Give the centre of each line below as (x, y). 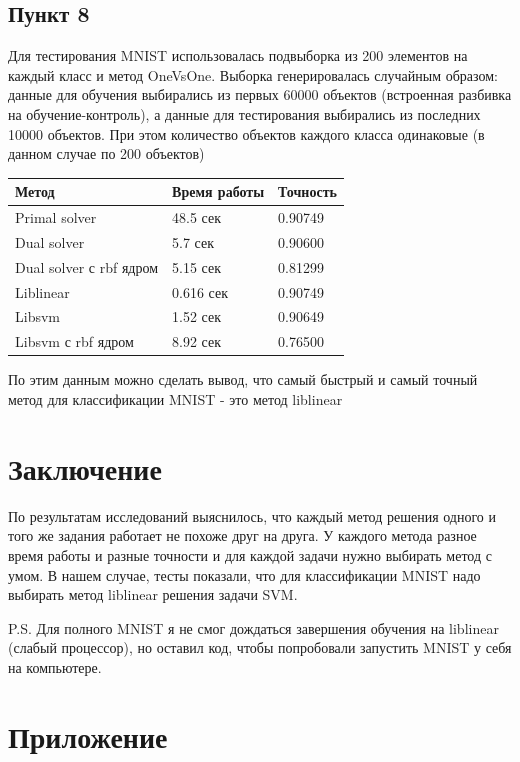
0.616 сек (200, 291)
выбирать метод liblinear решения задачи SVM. (153, 594)
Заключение (85, 467)
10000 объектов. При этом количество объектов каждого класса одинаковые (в (246, 133)
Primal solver (56, 217)
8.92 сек (197, 341)
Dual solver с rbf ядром (87, 266)
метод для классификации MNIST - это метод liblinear (175, 399)
